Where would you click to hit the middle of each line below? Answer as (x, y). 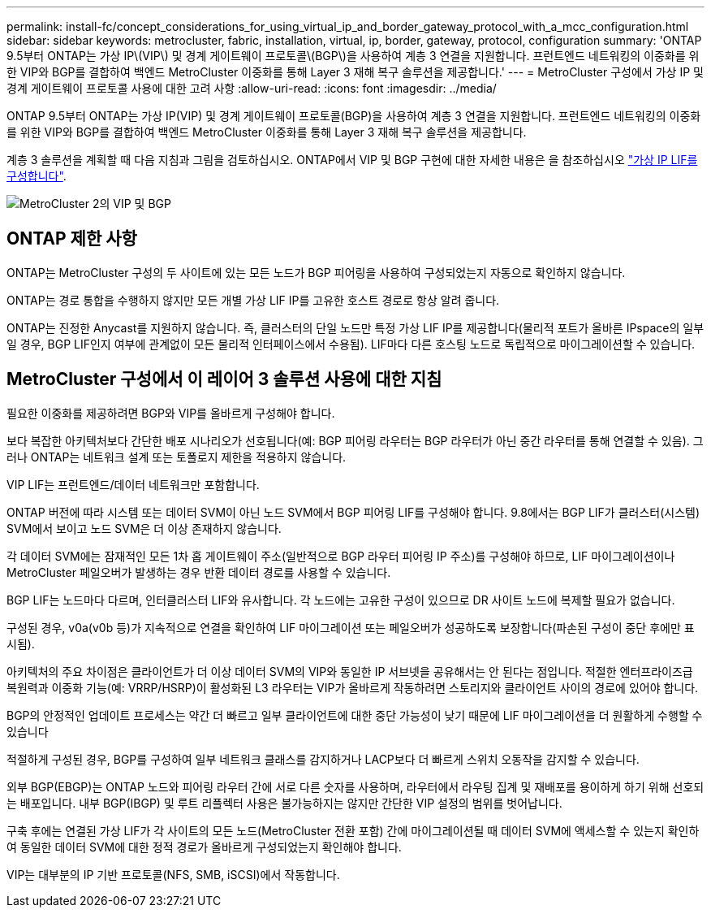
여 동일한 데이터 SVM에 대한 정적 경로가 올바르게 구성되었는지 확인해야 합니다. (204, 847)
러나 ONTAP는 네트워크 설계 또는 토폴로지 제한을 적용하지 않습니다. (177, 457)
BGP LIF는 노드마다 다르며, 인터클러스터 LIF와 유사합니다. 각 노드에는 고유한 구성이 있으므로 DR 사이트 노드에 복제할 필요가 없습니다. (341, 600)
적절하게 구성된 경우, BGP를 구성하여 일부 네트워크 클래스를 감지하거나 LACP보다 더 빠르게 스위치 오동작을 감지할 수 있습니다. (323, 759)
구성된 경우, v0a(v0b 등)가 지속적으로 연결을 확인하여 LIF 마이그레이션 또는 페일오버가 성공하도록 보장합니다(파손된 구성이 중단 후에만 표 (351, 627)
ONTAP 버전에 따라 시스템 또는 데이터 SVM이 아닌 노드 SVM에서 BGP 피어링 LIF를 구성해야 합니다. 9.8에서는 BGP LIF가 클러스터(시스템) (353, 512)
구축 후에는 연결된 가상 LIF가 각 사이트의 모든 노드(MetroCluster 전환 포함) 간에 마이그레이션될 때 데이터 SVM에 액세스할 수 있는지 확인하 (353, 830)
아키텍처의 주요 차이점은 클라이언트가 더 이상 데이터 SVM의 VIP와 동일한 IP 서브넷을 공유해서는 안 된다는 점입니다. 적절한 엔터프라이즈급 (350, 671)
